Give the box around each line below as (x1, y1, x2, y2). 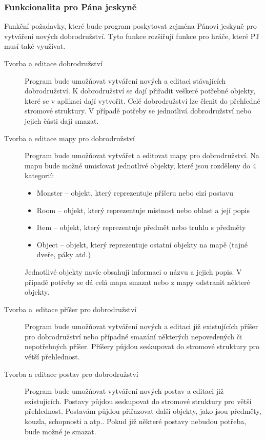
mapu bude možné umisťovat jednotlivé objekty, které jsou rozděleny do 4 (25, 160, 256, 170)
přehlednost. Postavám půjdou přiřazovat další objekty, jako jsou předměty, (25, 406, 261, 416)
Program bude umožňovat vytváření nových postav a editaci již (25, 386, 224, 396)
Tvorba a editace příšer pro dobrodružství (4, 303, 137, 314)
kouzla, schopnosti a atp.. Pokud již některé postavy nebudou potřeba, (25, 416, 247, 427)
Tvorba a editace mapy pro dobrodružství (4, 132, 135, 143)
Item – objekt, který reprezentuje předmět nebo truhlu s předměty (36, 222, 246, 233)
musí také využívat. (4, 41, 66, 51)
